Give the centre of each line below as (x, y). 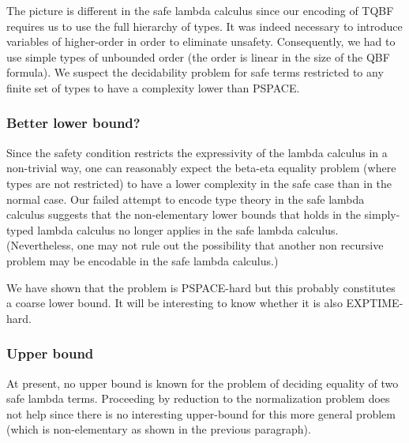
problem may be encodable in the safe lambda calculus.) (143, 260)
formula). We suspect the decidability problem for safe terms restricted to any (195, 72)
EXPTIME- (375, 303)
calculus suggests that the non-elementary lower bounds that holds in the (184, 214)
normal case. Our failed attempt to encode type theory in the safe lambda (186, 199)
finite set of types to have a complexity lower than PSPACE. (153, 87)
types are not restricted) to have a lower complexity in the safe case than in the (199, 183)
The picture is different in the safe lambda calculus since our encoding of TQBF (200, 10)
